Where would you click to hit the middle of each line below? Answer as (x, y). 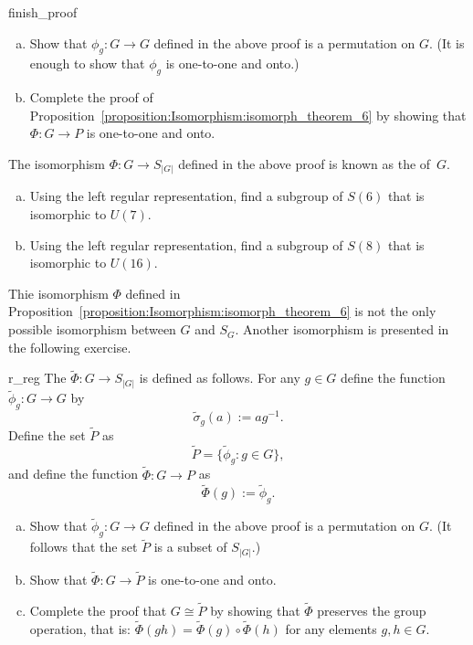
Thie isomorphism (58, 293)
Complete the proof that (98, 610)
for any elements (331, 628)
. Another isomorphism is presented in (342, 329)
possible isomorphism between (92, 329)
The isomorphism (57, 163)
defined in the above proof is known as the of (305, 163)
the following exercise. (70, 347)
